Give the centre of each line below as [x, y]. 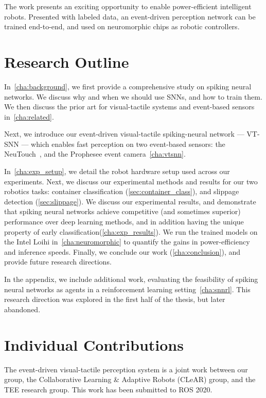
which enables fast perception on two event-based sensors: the [128, 144]
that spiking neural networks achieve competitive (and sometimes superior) [122, 211]
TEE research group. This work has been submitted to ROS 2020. [108, 389]
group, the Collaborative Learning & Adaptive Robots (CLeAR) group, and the [130, 379]
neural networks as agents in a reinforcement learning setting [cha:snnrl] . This [127, 289]
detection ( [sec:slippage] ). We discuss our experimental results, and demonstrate [130, 201]
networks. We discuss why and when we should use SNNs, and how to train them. [133, 96]
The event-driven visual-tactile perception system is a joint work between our [126, 369]
